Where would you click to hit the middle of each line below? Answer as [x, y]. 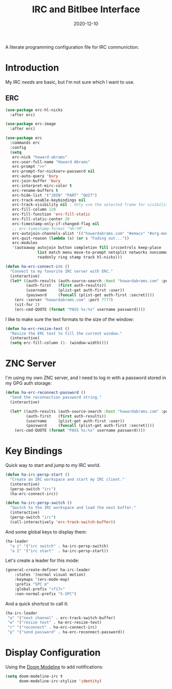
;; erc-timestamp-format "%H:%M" [48, 229]
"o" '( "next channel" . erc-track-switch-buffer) [61, 618]
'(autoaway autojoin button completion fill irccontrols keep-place [87, 248]
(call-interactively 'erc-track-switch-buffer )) [63, 522]
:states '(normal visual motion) [50, 575]
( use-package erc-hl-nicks [34, 110]
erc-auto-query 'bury [35, 176]
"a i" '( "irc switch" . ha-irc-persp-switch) [59, 546]
